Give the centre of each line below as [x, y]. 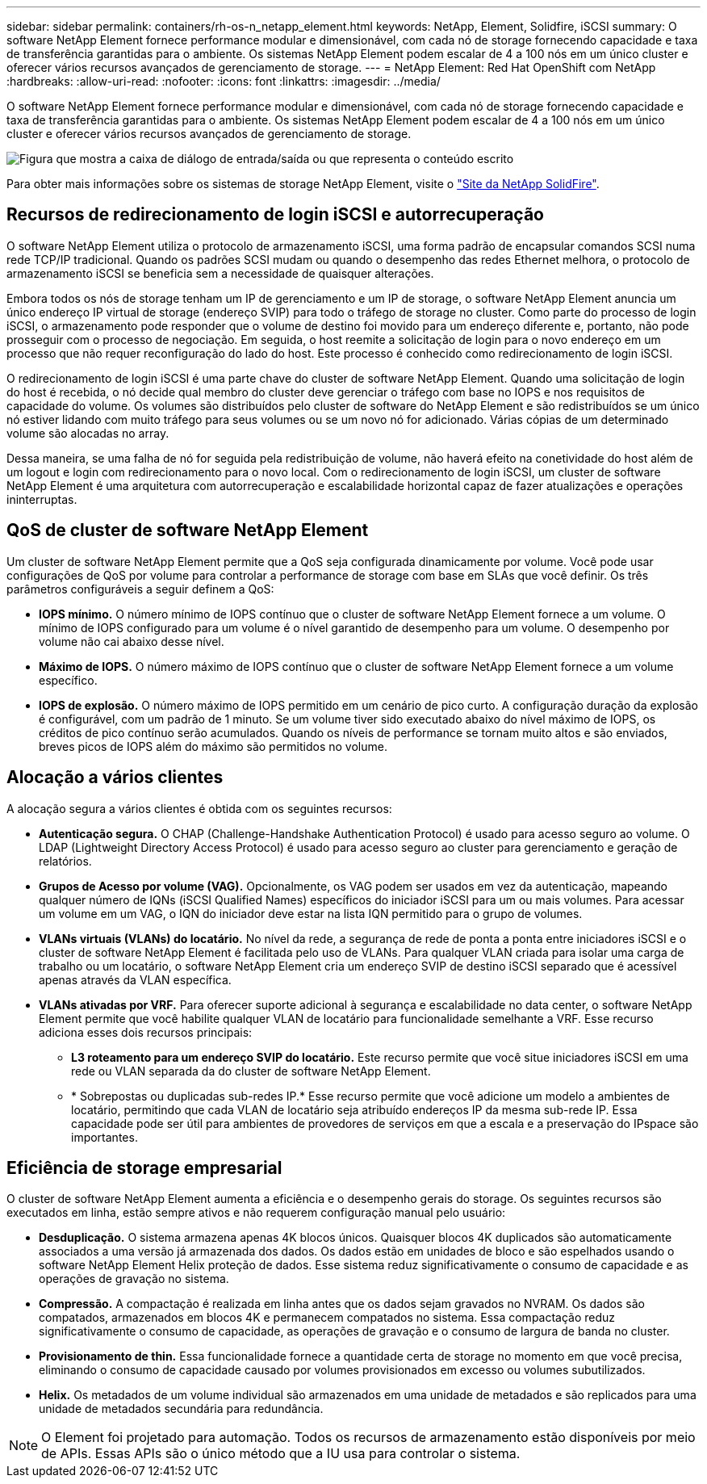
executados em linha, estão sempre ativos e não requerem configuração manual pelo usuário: [256, 1213]
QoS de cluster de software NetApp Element [188, 530]
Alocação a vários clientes [115, 778]
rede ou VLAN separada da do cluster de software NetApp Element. [251, 1071]
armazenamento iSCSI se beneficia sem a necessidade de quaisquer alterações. [220, 273]
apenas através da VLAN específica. [135, 979]
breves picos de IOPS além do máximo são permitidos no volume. [213, 746]
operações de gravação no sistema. [134, 1279]
